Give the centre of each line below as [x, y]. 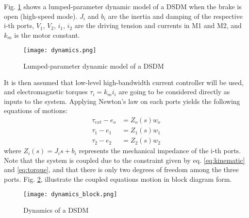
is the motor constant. [47, 35]
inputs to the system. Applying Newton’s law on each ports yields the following [122, 101]
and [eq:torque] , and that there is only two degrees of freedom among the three [121, 169]
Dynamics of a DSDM [56, 210]
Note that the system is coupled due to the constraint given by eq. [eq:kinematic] [124, 160]
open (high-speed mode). [41, 16]
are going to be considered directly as [174, 92]
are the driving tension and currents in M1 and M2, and [158, 25]
